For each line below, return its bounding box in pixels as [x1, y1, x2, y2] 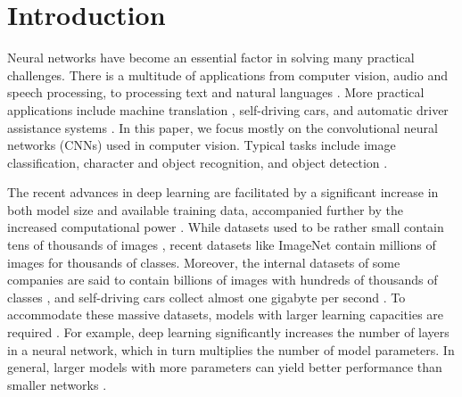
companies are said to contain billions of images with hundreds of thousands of [7, 270, 438, 289]
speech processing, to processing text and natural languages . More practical [7, 83, 425, 102]
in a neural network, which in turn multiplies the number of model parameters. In [7, 340, 455, 359]
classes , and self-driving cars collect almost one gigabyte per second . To [7, 287, 406, 306]
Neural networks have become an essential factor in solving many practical [7, 48, 415, 67]
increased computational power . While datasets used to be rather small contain [7, 218, 444, 236]
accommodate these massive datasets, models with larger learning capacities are [7, 305, 444, 324]
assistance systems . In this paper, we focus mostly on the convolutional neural [7, 118, 438, 136]
